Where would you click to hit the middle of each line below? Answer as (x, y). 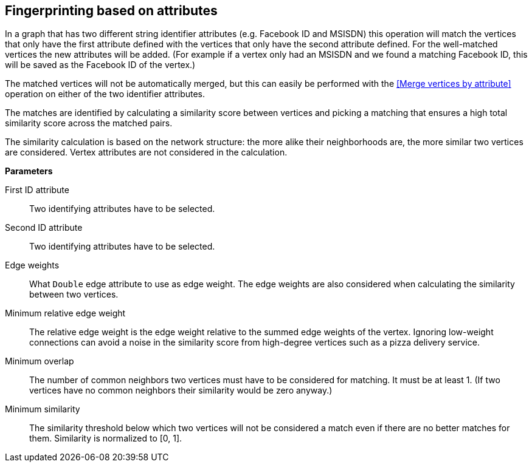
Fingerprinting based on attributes (111, 11)
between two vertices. (74, 295)
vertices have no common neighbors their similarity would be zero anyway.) (181, 390)
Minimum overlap (40, 361)
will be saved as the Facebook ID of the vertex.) (100, 65)
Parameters (29, 171)
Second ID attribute (44, 228)
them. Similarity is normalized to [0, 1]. (106, 438)
